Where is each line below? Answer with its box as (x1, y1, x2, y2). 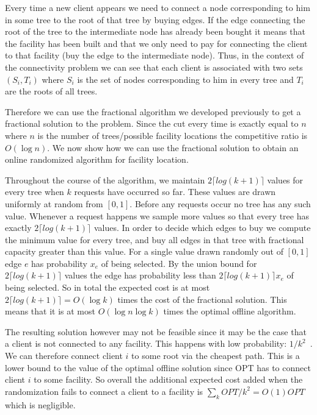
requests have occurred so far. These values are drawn (74, 185, 276, 198)
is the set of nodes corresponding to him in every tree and (77, 73, 294, 85)
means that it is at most (5, 305, 95, 317)
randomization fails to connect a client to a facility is (5, 385, 203, 397)
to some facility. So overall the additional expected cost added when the (34, 373, 303, 386)
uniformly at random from (5, 197, 103, 210)
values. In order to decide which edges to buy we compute (93, 221, 311, 234)
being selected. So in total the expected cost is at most (5, 281, 210, 294)
